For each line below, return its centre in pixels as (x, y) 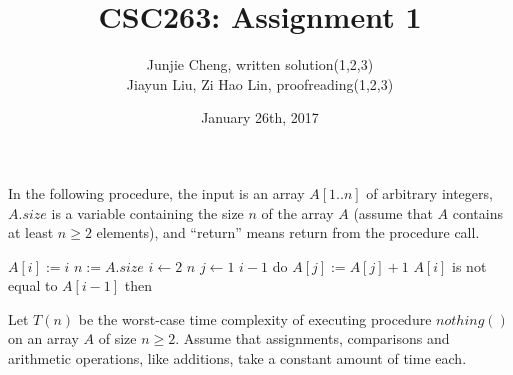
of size (117, 338)
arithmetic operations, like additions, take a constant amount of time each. (237, 358)
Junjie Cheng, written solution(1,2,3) (260, 64)
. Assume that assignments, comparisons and (312, 338)
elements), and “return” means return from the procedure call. (288, 232)
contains (477, 212)
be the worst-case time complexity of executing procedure (255, 318)
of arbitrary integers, (429, 192)
